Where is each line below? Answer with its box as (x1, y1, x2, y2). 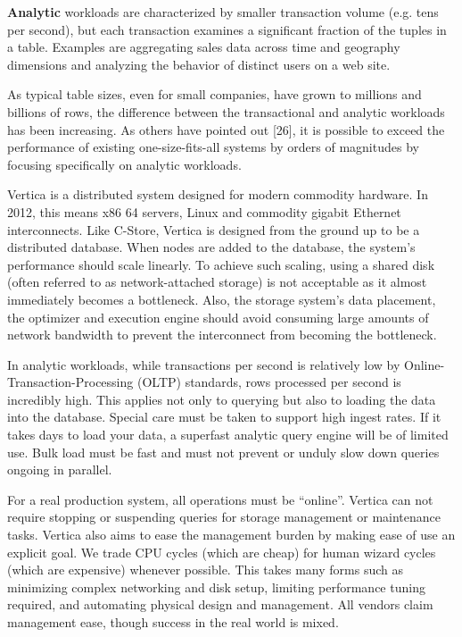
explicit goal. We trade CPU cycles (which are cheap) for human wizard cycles (7, 542, 436, 561)
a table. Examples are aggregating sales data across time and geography (7, 38, 400, 56)
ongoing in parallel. (7, 460, 112, 479)
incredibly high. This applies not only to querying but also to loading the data (7, 390, 436, 408)
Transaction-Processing (7, 373, 134, 391)
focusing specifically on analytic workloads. (7, 155, 242, 173)
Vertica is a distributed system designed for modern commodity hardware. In (7, 185, 428, 204)
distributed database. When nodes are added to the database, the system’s (7, 238, 416, 256)
